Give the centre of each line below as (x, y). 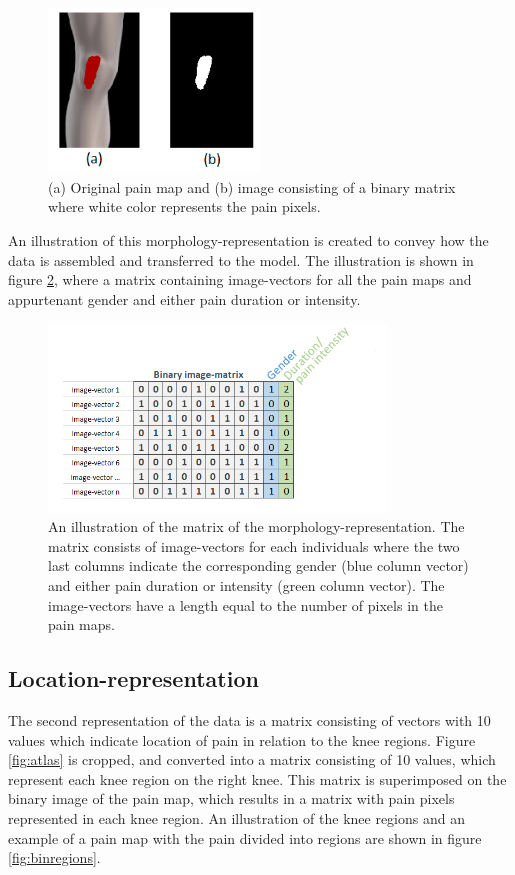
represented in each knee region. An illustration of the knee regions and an (236, 818)
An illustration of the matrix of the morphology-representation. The (256, 526)
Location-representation (133, 678)
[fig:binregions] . (54, 857)
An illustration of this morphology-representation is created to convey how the (248, 239)
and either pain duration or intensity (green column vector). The (246, 585)
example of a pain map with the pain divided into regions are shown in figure (245, 837)
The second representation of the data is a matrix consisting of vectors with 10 (249, 720)
